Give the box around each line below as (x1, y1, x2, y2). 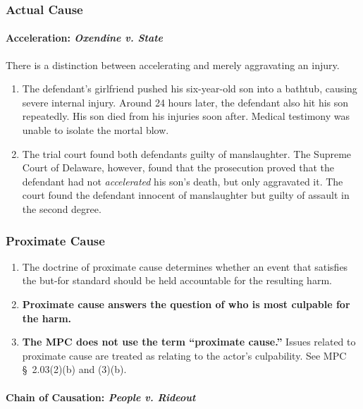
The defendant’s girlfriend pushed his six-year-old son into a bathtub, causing (22, 81, 357, 96)
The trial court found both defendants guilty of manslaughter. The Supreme (22, 146, 352, 161)
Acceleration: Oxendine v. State (6, 30, 164, 45)
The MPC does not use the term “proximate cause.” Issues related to (22, 334, 356, 349)
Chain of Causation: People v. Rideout (6, 389, 196, 404)
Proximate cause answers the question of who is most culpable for (22, 296, 350, 311)
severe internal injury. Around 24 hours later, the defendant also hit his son (22, 94, 349, 109)
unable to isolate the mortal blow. (22, 123, 169, 138)
